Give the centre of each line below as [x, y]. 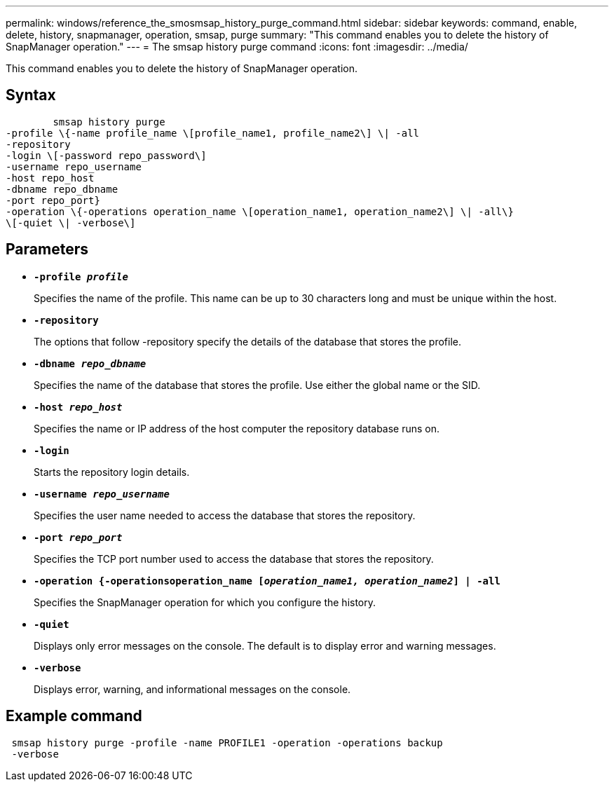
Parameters [47, 249]
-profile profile [81, 276]
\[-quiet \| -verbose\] [71, 223]
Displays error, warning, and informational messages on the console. [192, 689]
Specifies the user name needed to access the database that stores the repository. [225, 515]
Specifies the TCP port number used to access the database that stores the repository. [234, 559]
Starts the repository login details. [112, 472]
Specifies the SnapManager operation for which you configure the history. [205, 602]
